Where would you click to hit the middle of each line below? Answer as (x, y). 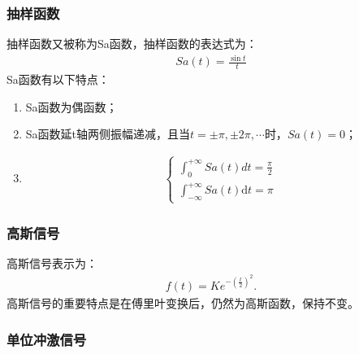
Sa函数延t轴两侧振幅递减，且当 (108, 134)
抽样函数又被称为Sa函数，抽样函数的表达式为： (132, 44)
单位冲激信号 (47, 339)
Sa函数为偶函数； (71, 106)
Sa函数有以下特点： (58, 79)
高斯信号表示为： (52, 263)
